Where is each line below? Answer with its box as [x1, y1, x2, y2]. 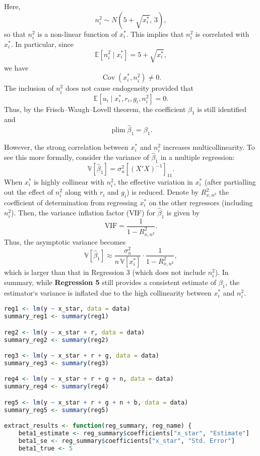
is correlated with [195, 28, 249, 39]
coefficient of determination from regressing [4, 197, 138, 207]
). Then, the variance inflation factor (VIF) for [11, 207, 155, 217]
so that [4, 28, 26, 39]
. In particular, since [11, 38, 74, 49]
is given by [166, 207, 200, 217]
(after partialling [204, 177, 256, 187]
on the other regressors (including [149, 197, 253, 207]
